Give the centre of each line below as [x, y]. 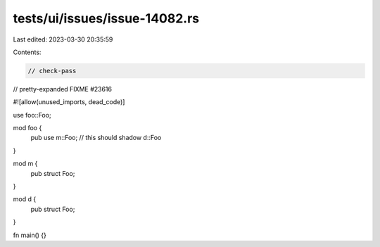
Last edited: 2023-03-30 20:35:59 [63, 39]
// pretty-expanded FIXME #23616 [63, 89]
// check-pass [52, 71]
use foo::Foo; [32, 115]
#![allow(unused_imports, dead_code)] [69, 102]
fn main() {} [30, 235]
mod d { [25, 199]
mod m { [25, 164]
